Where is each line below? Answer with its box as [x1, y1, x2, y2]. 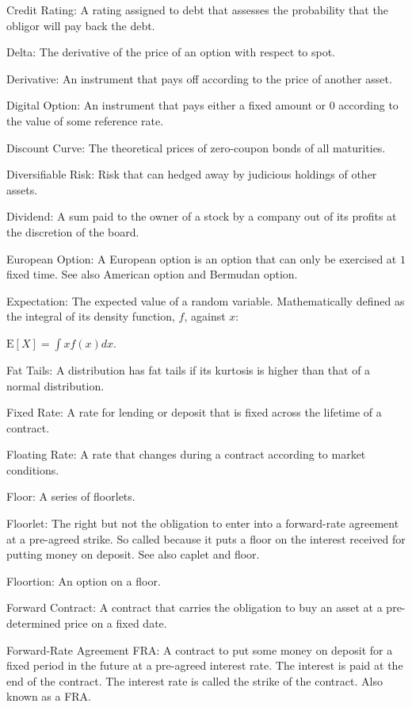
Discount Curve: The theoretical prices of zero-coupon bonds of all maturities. [6, 139, 386, 156]
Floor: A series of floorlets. [6, 488, 135, 505]
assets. [6, 181, 38, 198]
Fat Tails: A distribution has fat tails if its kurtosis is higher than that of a [6, 361, 371, 378]
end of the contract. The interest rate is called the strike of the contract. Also [6, 672, 383, 689]
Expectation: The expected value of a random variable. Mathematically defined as [6, 292, 405, 309]
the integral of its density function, [6, 308, 175, 325]
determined [6, 615, 61, 632]
